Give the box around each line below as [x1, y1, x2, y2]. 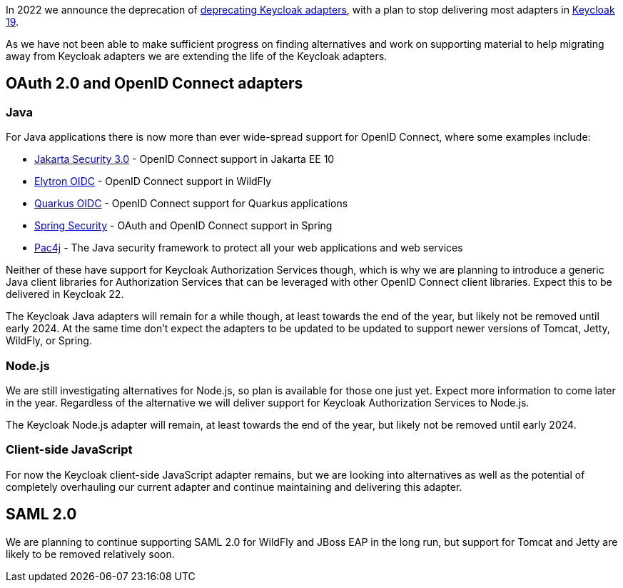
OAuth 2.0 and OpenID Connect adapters [6, 74, 303, 93]
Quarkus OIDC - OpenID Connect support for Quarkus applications [34, 197, 348, 210]
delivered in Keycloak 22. [6, 288, 124, 301]
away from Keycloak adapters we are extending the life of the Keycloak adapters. [6, 50, 388, 62]
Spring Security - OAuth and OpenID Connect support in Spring [34, 219, 333, 232]
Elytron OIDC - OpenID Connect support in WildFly [34, 175, 272, 188]
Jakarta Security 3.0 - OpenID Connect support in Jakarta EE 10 [34, 153, 335, 166]
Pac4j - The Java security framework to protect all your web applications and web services [34, 241, 463, 254]
